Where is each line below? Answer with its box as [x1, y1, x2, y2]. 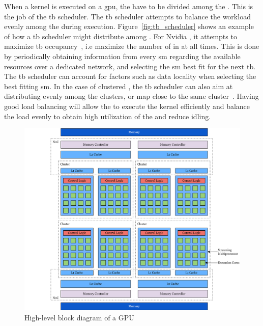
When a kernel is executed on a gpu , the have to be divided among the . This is [4, 1, 253, 11]
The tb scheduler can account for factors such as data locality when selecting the [4, 71, 256, 81]
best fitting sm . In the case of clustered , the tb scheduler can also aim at [4, 80, 233, 91]
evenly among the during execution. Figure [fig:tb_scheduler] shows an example [4, 21, 254, 32]
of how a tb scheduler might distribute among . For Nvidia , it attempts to [4, 31, 237, 41]
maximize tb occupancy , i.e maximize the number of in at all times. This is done [4, 41, 259, 51]
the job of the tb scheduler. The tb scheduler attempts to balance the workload [4, 11, 251, 21]
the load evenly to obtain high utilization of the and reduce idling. [4, 111, 211, 121]
